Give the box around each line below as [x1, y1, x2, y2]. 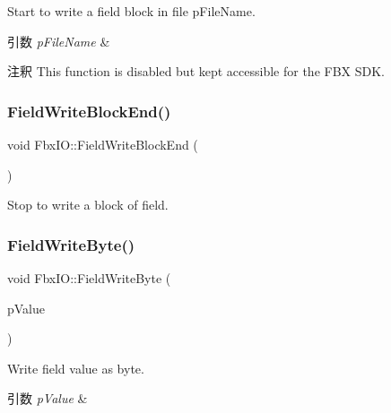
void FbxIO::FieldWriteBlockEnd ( [7, 135, 198, 153]
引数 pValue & [7, 389, 88, 408]
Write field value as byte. [7, 358, 144, 377]
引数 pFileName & [7, 31, 110, 50]
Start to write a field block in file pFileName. [7, 2, 256, 20]
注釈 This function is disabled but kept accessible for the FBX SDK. [7, 62, 386, 81]
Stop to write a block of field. [7, 195, 169, 214]
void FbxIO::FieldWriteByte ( [7, 269, 171, 287]
